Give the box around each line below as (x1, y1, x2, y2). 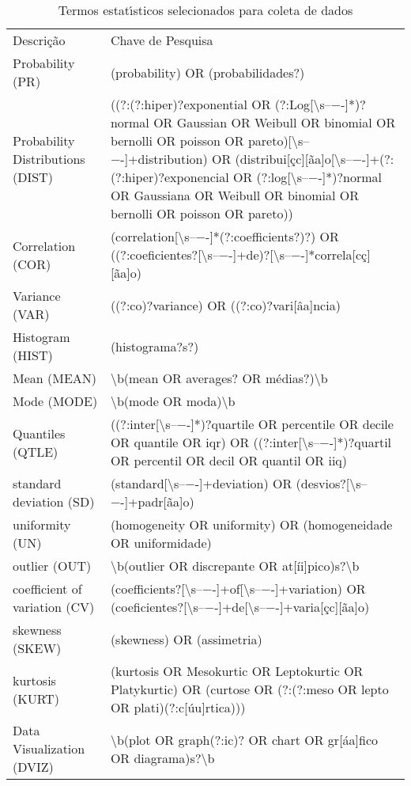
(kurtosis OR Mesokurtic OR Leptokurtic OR (110, 662, 364, 680)
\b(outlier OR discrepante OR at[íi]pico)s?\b (110, 556, 360, 575)
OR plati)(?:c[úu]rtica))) (110, 698, 246, 716)
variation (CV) (13, 598, 95, 616)
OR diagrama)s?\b (110, 748, 215, 767)
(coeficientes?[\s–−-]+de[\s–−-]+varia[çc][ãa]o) (110, 598, 370, 616)
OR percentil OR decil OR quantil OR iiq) (110, 451, 348, 469)
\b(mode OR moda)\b (110, 392, 236, 410)
